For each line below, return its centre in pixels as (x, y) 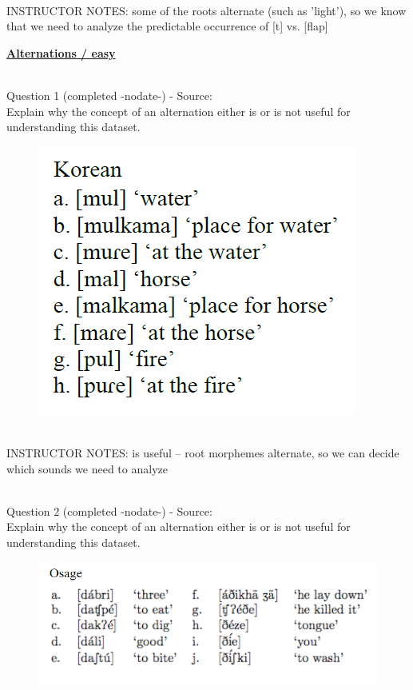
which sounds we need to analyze (87, 468)
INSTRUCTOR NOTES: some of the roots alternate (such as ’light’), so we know (206, 10)
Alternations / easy (61, 52)
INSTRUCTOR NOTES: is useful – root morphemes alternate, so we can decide (203, 452)
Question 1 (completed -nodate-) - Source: (109, 95)
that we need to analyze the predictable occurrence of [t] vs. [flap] (167, 26)
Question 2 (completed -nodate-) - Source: (109, 511)
